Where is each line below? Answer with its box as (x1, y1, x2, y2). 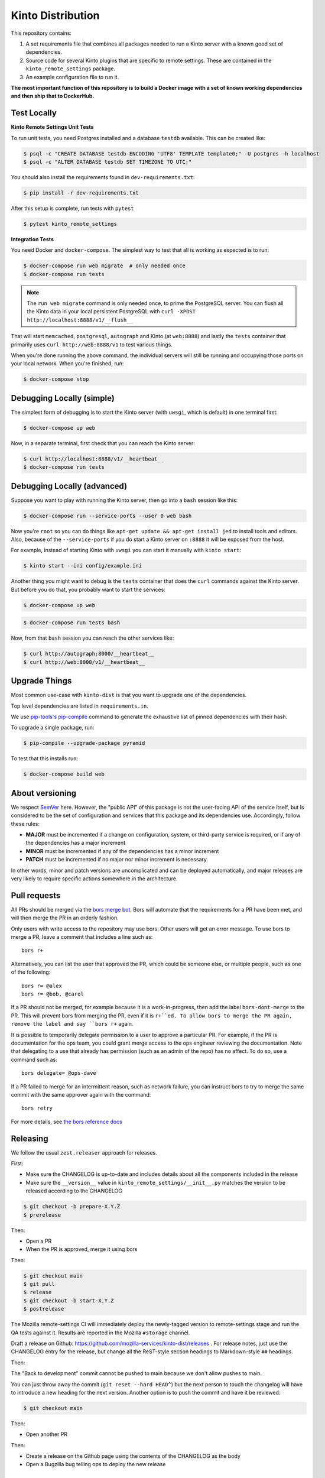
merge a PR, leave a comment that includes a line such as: (11, 934, 153, 941)
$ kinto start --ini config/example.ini (23, 562, 142, 569)
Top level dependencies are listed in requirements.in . (11, 702, 149, 709)
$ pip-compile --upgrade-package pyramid (23, 740, 145, 747)
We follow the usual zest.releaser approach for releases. (11, 1149, 158, 1156)
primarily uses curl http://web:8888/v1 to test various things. (11, 341, 173, 348)
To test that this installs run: (11, 755, 79, 762)
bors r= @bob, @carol (21, 991, 84, 997)
